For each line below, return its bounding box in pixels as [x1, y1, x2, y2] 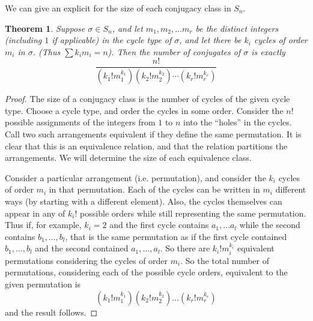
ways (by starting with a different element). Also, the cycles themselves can [5, 195, 282, 208]
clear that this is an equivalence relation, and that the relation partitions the [5, 139, 288, 152]
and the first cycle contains [109, 218, 209, 231]
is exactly [251, 45, 285, 58]
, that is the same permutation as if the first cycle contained [65, 230, 287, 242]
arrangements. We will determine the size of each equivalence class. [5, 151, 252, 164]
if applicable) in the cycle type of [52, 34, 172, 46]
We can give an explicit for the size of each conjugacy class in [5, 2, 231, 14]
